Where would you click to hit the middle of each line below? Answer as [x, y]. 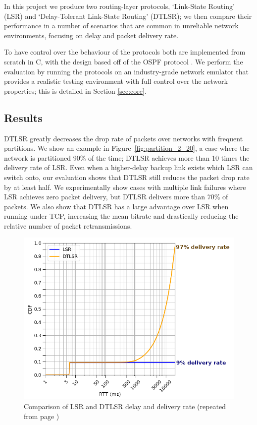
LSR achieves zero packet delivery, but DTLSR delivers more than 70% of [116, 197]
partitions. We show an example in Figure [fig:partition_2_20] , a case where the [127, 148]
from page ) [42, 416]
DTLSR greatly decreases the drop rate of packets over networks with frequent [124, 138]
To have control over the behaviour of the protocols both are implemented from [125, 52]
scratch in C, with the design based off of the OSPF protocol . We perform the [124, 61]
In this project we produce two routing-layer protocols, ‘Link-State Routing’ [119, 6]
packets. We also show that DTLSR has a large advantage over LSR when [116, 206]
